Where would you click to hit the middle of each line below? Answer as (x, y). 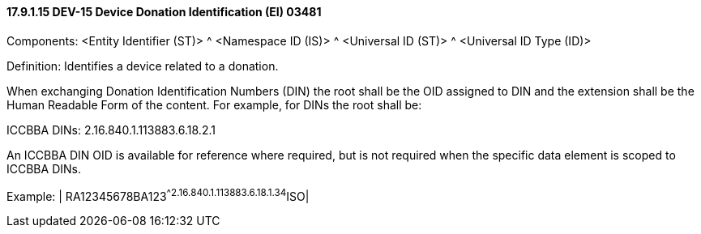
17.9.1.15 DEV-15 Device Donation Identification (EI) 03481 (164, 12)
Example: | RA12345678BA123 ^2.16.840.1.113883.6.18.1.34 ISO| (158, 195)
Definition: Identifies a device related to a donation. (143, 66)
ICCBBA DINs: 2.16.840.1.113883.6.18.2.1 (111, 130)
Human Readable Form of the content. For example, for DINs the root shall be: (214, 104)
